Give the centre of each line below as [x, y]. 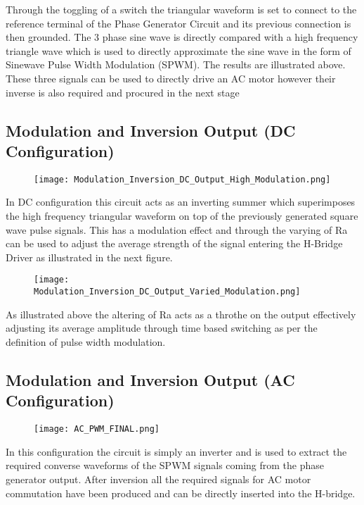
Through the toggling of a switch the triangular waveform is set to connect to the [181, 9]
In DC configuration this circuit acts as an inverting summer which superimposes [181, 202]
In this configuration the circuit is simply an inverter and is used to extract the [176, 451]
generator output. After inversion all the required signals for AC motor [158, 479]
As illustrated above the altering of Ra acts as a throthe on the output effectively [181, 314]
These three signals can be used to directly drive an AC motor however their [171, 78]
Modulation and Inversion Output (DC [151, 130]
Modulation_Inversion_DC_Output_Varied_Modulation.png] [167, 292]
